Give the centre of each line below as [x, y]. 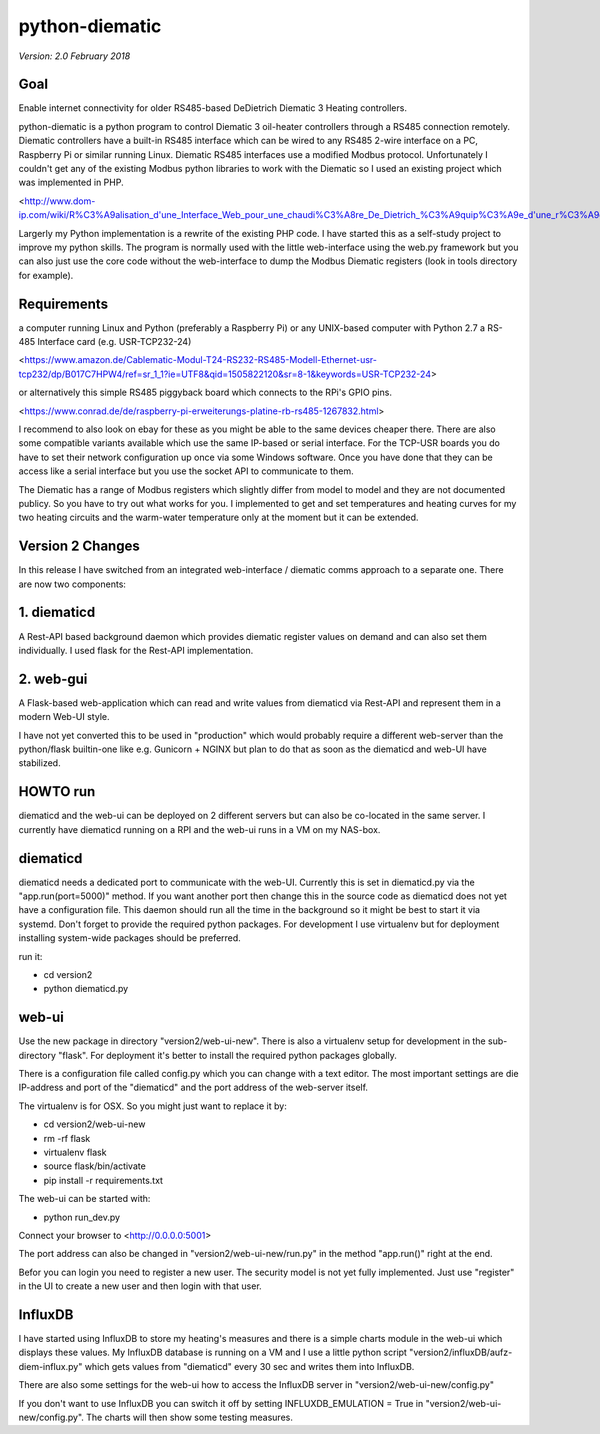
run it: [30, 956]
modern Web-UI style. [64, 717]
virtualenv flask [75, 1152]
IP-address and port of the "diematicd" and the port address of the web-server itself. [193, 1087]
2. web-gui [53, 678]
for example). [46, 275]
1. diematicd [57, 612]
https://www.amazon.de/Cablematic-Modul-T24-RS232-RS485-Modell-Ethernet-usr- [200, 360]
